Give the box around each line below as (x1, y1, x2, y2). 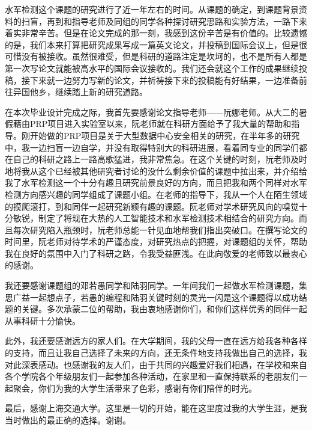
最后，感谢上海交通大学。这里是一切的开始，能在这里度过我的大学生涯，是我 (5, 402, 307, 414)
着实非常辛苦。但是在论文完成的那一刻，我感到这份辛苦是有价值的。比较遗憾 (5, 26, 307, 39)
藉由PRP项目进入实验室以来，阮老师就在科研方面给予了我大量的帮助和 (13, 117, 292, 130)
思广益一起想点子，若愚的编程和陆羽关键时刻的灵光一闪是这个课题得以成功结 (5, 290, 307, 303)
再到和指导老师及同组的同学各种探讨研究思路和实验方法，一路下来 (46, 14, 307, 27)
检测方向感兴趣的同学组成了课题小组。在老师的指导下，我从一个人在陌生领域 (5, 188, 307, 200)
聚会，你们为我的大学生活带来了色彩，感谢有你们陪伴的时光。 (13, 381, 257, 394)
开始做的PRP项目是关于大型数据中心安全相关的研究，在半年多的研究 (29, 129, 300, 141)
